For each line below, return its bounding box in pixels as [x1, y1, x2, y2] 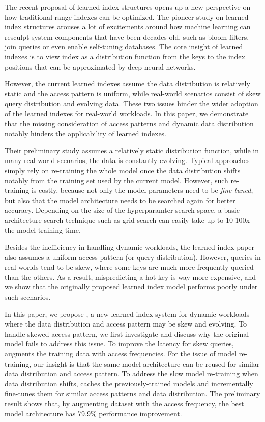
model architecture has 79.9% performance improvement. [5, 408, 182, 418]
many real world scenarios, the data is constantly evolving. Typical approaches [5, 155, 250, 166]
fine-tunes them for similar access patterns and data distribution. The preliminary [5, 388, 260, 399]
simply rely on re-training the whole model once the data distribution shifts [5, 165, 241, 175]
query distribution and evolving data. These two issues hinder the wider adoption [5, 98, 258, 109]
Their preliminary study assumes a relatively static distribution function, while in [5, 145, 259, 155]
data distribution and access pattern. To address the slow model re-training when [5, 368, 258, 379]
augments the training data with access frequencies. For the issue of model [5, 348, 237, 359]
